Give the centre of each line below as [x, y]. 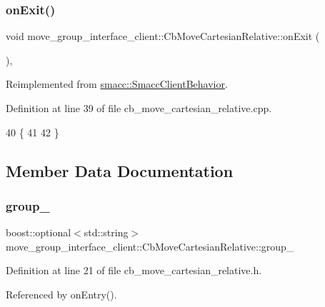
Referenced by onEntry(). [61, 294]
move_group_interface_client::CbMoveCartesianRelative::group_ [150, 246]
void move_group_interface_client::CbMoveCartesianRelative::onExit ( [163, 36]
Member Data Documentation [120, 170]
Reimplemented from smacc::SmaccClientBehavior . [117, 84]
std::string [106, 232]
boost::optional [39, 232]
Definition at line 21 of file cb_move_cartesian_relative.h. [134, 270]
